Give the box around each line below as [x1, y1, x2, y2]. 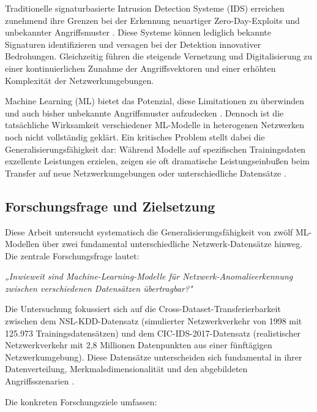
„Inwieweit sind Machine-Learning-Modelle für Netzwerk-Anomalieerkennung [5, 270, 293, 283]
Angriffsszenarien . [5, 375, 75, 387]
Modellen [5, 237, 40, 250]
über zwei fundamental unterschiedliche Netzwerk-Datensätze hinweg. [42, 237, 303, 250]
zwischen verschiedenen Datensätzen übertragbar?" [5, 281, 193, 294]
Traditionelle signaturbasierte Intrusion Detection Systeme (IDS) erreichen [5, 2, 285, 14]
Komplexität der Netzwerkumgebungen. [5, 74, 154, 86]
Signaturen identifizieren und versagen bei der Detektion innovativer [5, 37, 261, 50]
